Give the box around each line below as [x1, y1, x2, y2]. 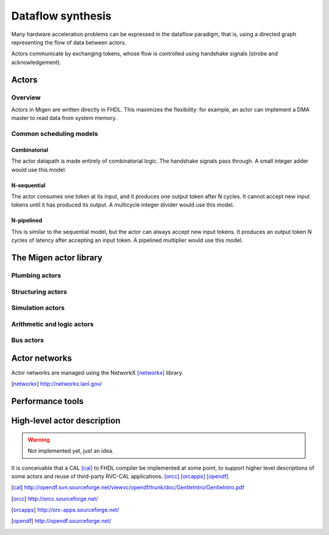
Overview [11, 93, 41, 102]
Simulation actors [11, 303, 65, 312]
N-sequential [11, 182, 46, 189]
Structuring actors [11, 287, 67, 296]
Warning [27, 436, 50, 443]
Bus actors [11, 336, 44, 344]
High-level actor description [11, 416, 121, 426]
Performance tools [11, 396, 84, 406]
